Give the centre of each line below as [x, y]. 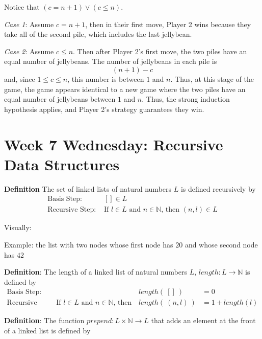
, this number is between [106, 78]
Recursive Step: [72, 210]
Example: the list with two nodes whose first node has [89, 244]
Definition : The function [44, 320]
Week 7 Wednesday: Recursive [114, 144]
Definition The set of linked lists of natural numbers [88, 188]
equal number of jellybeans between [60, 99]
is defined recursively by [218, 188]
